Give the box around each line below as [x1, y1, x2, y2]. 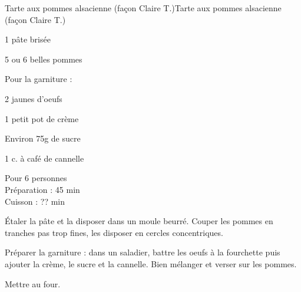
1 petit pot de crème [5, 112, 79, 124]
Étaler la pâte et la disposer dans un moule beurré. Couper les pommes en [5, 215, 273, 227]
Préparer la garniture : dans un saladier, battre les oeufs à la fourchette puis [5, 246, 280, 258]
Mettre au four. [5, 277, 61, 290]
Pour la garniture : [5, 73, 72, 85]
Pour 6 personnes [5, 172, 67, 184]
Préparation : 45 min [5, 183, 80, 195]
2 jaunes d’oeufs [5, 92, 62, 104]
